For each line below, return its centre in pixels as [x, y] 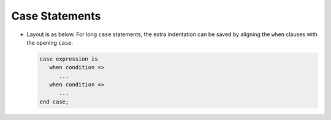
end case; [54, 102]
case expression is [69, 59]
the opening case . [50, 42]
